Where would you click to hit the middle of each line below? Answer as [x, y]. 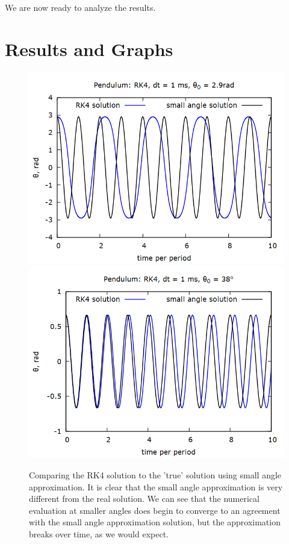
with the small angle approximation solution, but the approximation [155, 522]
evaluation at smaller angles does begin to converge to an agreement [155, 510]
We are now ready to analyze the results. [80, 7]
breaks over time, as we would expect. [99, 533]
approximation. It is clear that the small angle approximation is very [156, 486]
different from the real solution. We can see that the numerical [144, 499]
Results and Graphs [89, 48]
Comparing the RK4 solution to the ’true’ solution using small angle [155, 474]
